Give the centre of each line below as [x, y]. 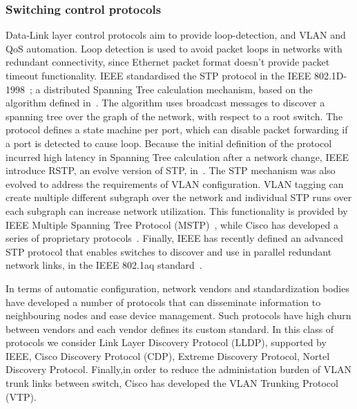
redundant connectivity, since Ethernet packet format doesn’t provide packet [168, 62]
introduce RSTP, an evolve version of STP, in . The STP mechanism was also [171, 170]
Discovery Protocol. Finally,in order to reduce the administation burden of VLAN [178, 369]
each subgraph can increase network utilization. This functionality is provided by [177, 210]
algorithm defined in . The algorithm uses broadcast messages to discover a [165, 103]
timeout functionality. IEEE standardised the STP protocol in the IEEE [158, 75]
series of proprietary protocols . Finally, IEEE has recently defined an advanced [175, 238]
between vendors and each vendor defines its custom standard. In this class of [170, 329]
